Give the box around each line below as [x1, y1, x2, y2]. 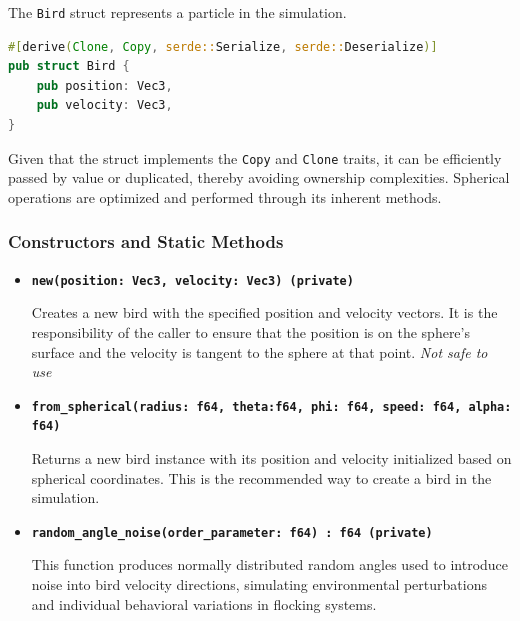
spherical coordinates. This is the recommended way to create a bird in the [31, 467, 492, 488]
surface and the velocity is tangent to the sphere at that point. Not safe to [31, 341, 488, 362]
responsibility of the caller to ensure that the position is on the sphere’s [31, 321, 470, 342]
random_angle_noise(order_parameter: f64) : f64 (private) [31, 525, 433, 540]
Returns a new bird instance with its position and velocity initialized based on [31, 448, 512, 469]
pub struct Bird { [8, 59, 130, 74]
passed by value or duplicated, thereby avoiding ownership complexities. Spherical [8, 167, 510, 188]
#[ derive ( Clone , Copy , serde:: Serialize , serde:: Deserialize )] [8, 39, 438, 54]
